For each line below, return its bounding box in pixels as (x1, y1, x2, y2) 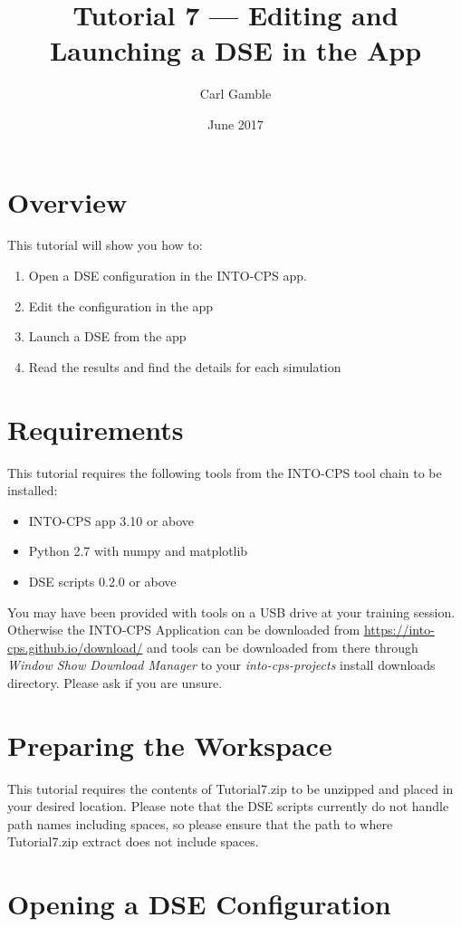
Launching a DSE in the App (49, 32, 422, 69)
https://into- (363, 620, 435, 639)
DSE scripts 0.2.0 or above (28, 571, 177, 590)
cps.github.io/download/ (7, 637, 143, 656)
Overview (7, 183, 128, 220)
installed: (7, 481, 58, 500)
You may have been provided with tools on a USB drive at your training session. (7, 602, 456, 621)
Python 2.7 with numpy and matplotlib (28, 541, 248, 560)
